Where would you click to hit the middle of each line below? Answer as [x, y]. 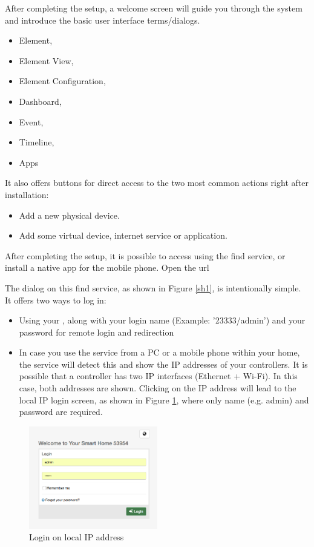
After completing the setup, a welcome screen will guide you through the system [154, 8]
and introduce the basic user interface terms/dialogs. [103, 20]
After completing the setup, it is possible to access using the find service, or [145, 255]
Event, [31, 121]
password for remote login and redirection [96, 332]
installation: [27, 194]
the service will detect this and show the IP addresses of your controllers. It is [163, 364]
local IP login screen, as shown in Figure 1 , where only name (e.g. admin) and [164, 399]
